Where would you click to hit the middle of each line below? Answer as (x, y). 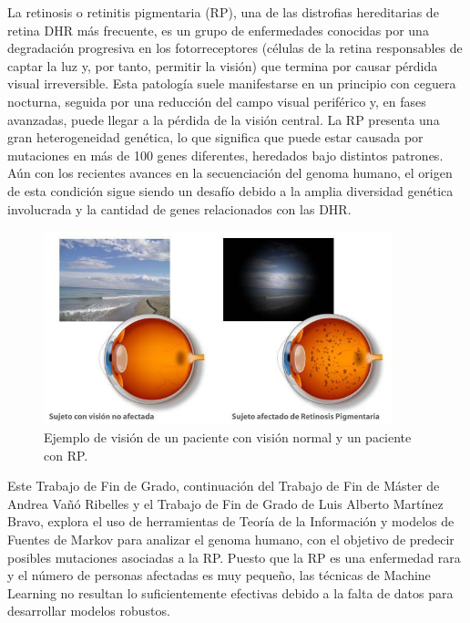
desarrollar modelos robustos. (89, 611)
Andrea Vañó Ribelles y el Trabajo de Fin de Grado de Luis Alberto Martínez (225, 503)
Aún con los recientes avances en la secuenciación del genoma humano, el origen (230, 173)
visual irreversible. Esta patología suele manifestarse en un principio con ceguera (232, 83)
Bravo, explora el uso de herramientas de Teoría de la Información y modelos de (231, 521)
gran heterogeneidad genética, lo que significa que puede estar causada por (215, 137)
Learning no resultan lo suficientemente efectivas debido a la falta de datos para (230, 592)
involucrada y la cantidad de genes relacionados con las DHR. (179, 208)
